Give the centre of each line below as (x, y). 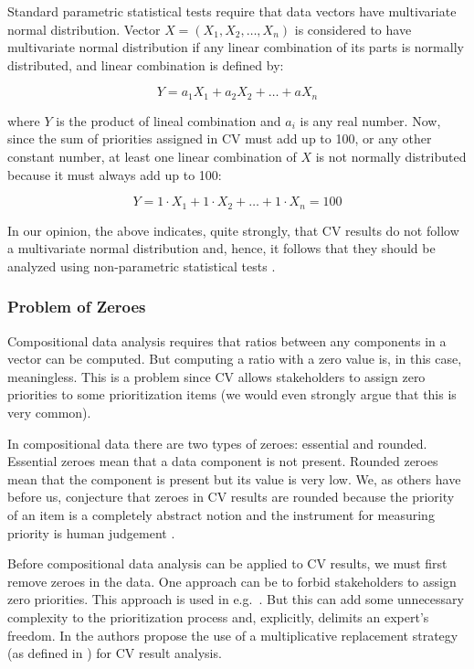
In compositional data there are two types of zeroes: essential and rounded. (217, 443)
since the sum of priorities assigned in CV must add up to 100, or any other (220, 138)
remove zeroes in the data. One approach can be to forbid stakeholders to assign (232, 581)
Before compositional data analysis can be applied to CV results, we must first (227, 563)
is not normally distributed (391, 157)
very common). (49, 413)
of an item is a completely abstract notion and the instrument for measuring (221, 515)
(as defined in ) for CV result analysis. (115, 653)
